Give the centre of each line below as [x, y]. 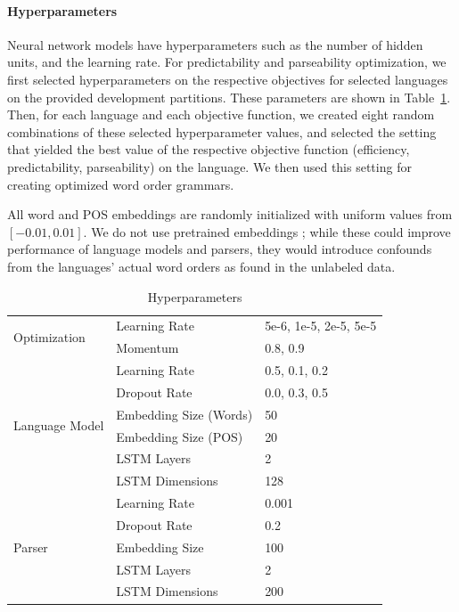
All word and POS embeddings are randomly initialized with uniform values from [230, 214]
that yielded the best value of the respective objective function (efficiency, [209, 149]
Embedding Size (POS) [180, 436]
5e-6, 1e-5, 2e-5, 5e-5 [321, 326]
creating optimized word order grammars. [121, 184]
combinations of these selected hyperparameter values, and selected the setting [222, 131]
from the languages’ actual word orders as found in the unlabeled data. [201, 266]
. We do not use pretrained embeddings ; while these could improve [267, 231]
